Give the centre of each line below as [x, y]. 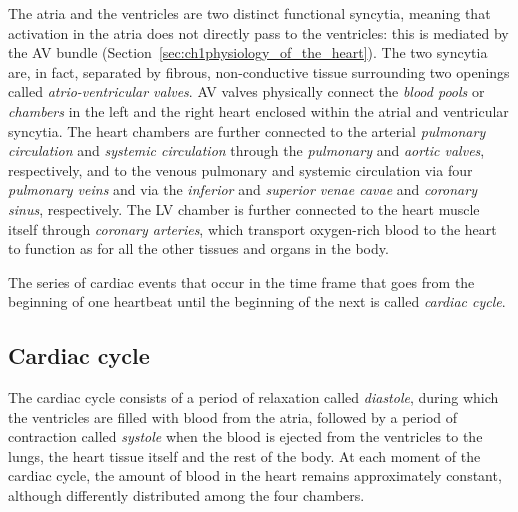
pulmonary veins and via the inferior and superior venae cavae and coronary [242, 189]
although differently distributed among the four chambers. [186, 495]
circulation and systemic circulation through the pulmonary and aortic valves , [246, 150]
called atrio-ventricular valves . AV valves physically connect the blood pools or [246, 91]
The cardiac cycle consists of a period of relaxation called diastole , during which [253, 397]
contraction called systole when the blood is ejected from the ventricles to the [245, 436]
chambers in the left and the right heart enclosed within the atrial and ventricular [258, 110]
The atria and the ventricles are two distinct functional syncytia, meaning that [249, 13]
